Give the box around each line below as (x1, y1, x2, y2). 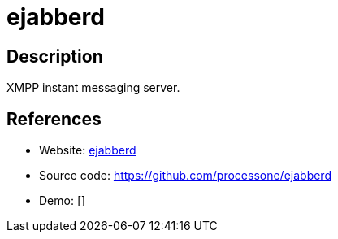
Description (6, 46, 103, 67)
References (6, 108, 102, 129)
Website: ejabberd (39, 143, 136, 158)
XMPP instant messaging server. (6, 80, 180, 95)
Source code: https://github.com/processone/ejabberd (39, 168, 331, 183)
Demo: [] (39, 193, 86, 208)
